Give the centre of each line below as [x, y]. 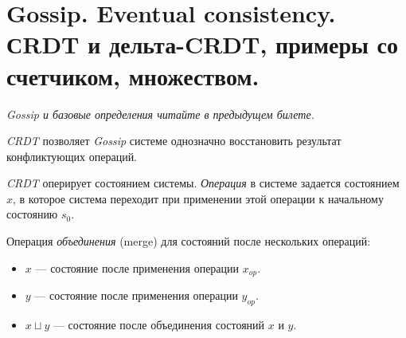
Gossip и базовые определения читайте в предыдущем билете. [160, 114]
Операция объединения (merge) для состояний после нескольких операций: [189, 241]
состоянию [32, 214]
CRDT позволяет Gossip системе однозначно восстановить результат [174, 141]
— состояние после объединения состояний [159, 324]
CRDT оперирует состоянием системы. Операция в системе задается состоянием [203, 183]
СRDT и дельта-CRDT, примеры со [203, 44]
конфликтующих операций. [72, 156]
